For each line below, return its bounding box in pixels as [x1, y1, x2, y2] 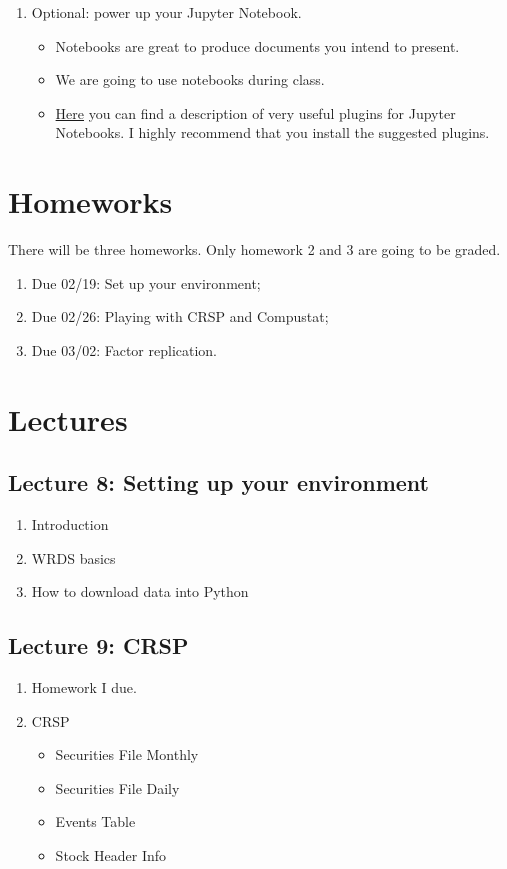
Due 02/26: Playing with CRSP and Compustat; [31, 306, 329, 327]
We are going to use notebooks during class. [55, 69, 325, 90]
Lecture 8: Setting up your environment [8, 467, 429, 498]
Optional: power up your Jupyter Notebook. [31, 2, 302, 22]
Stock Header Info [55, 845, 167, 865]
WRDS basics [31, 547, 116, 568]
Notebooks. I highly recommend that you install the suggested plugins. [55, 122, 490, 143]
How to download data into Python [31, 581, 249, 602]
